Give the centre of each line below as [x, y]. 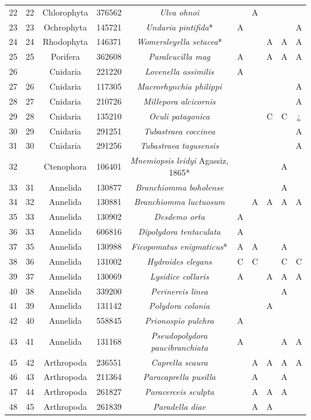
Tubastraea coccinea [179, 131]
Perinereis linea [179, 291]
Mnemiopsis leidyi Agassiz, [179, 160]
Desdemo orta [179, 217]
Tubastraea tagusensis [179, 145]
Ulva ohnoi [179, 12]
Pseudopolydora [179, 335]
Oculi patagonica [179, 116]
